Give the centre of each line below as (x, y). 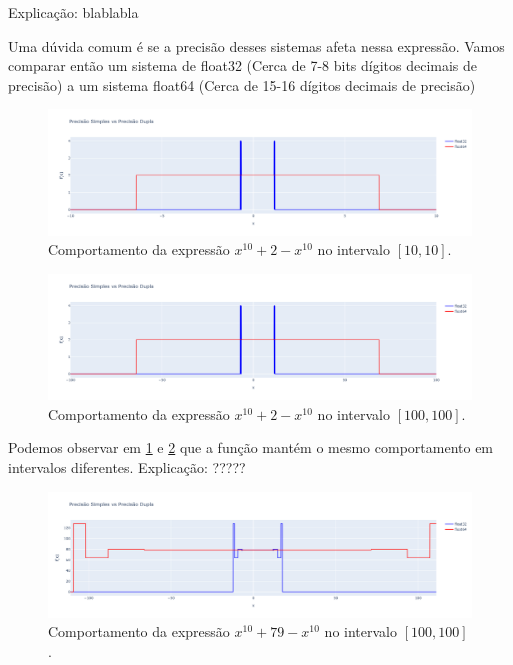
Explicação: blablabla (73, 12)
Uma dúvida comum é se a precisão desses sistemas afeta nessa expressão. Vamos (256, 45)
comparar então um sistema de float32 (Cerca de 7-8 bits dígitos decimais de (243, 65)
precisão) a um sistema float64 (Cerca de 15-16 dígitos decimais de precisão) (242, 84)
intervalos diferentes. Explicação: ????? (127, 466)
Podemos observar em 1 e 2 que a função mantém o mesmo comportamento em (251, 447)
